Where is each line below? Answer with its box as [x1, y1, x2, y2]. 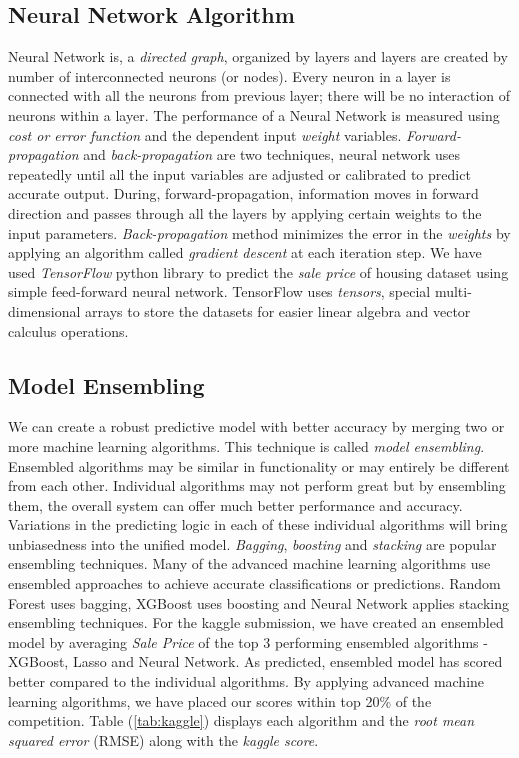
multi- [434, 281, 472, 302]
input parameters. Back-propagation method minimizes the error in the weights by [8, 222, 511, 243]
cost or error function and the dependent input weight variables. [8, 124, 402, 145]
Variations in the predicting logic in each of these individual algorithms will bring [8, 514, 508, 535]
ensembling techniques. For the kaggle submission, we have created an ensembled [8, 612, 504, 633]
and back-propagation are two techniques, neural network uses [83, 144, 461, 165]
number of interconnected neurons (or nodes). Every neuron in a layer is [8, 65, 451, 86]
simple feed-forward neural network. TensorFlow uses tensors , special [8, 281, 431, 302]
